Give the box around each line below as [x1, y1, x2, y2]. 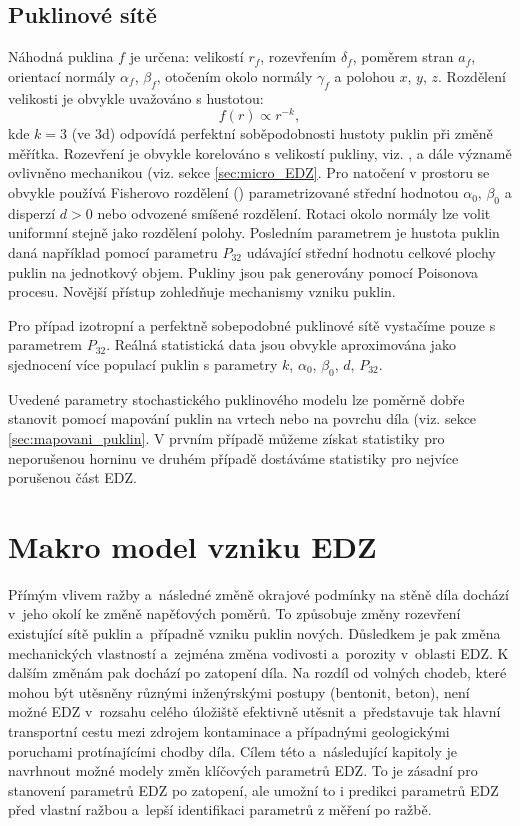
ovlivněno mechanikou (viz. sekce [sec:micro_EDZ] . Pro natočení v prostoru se [8, 162, 490, 183]
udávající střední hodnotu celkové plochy [246, 242, 496, 263]
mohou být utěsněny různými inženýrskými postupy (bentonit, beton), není [8, 681, 470, 702]
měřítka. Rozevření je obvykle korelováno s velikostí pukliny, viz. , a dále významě [8, 142, 512, 163]
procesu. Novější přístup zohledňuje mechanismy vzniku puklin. [8, 281, 396, 302]
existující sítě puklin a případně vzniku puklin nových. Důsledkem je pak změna [8, 623, 501, 644]
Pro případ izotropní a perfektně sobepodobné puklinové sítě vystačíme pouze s [8, 314, 496, 335]
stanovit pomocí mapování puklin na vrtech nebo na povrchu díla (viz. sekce [8, 408, 477, 429]
